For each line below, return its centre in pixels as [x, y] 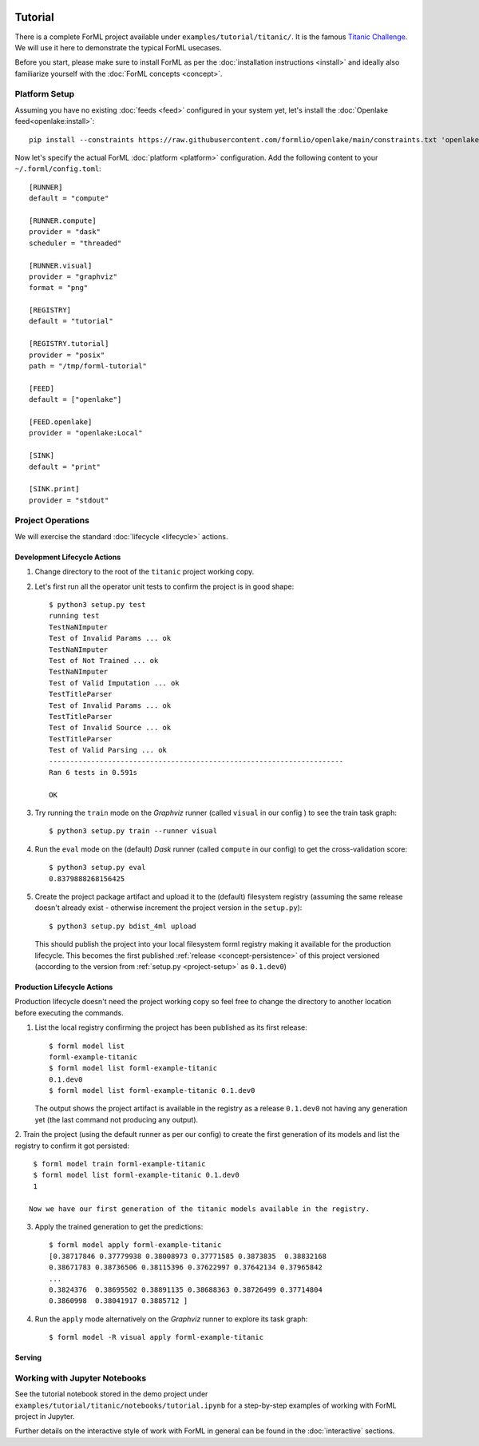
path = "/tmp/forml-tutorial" [88, 366]
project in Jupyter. [45, 1416]
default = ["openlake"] [75, 400]
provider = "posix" [67, 355]
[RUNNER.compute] [63, 220]
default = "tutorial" [71, 321]
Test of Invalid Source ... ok [110, 728]
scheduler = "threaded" [75, 243]
